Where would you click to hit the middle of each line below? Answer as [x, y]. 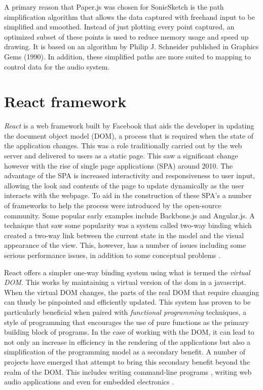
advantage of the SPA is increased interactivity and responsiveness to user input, [129, 175]
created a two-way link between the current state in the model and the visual [124, 235]
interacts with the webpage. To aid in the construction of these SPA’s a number [128, 195]
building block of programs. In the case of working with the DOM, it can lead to [129, 332]
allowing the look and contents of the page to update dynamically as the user [124, 185]
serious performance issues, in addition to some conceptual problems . [112, 255]
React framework [65, 101]
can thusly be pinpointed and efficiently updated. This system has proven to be [127, 302]
